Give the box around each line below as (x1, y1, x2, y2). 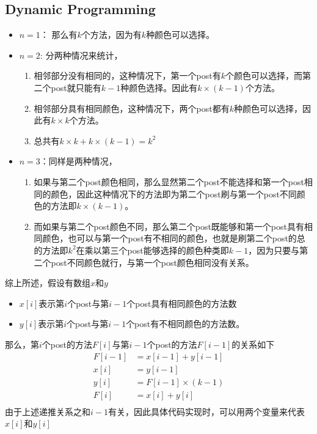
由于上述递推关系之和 (5, 405, 90, 417)
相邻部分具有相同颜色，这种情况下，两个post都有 (34, 101, 230, 114)
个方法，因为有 (81, 28, 142, 41)
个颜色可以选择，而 (225, 69, 303, 82)
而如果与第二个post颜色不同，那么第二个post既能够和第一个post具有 (34, 219, 305, 232)
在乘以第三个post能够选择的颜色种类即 (76, 243, 229, 256)
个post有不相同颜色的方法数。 (126, 317, 245, 330)
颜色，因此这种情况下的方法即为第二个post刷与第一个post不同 (51, 187, 297, 200)
